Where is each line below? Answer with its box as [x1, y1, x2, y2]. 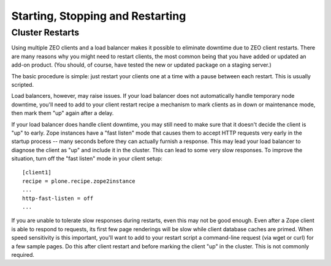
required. [11, 251, 35, 258]
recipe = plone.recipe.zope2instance [22, 177, 136, 185]
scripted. [11, 81, 34, 88]
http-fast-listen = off [22, 194, 94, 202]
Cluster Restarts [11, 27, 80, 38]
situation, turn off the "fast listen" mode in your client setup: [11, 155, 162, 162]
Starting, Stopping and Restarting [11, 9, 186, 23]
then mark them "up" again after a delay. [11, 109, 114, 117]
